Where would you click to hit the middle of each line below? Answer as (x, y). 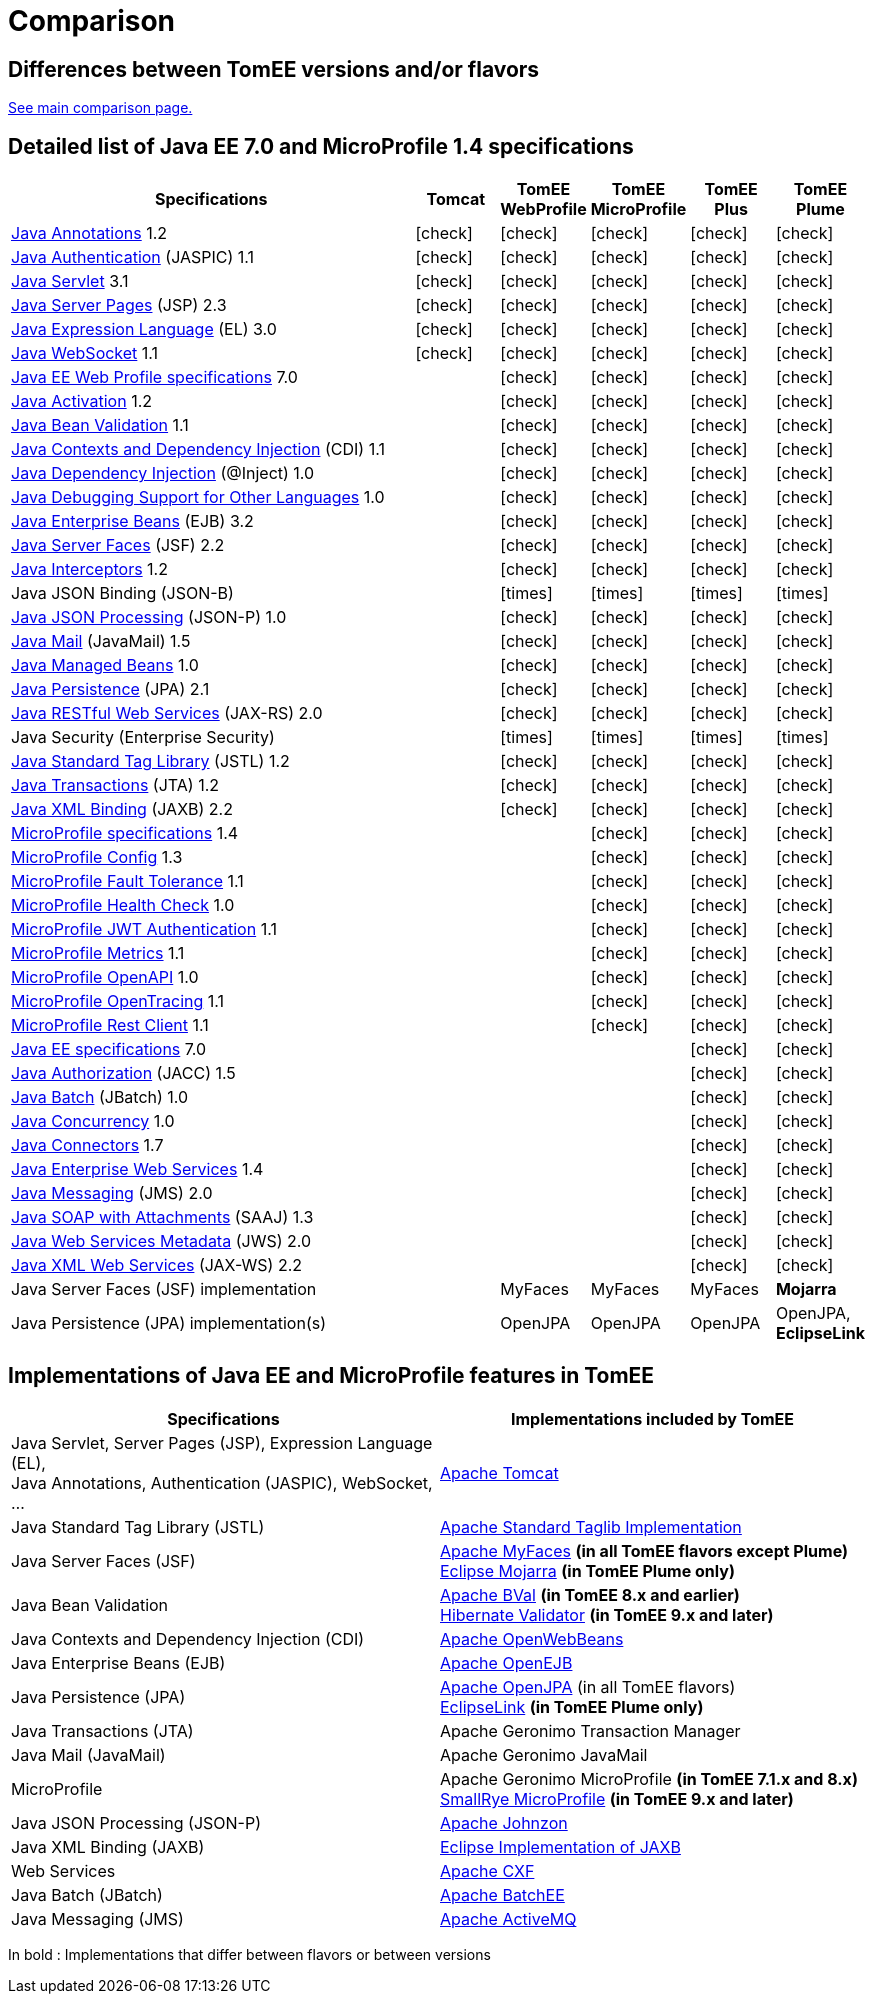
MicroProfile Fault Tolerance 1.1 (127, 881)
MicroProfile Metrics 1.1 (98, 953)
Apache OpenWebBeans (532, 1638)
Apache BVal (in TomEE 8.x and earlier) (590, 1594)
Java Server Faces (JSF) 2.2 (118, 545)
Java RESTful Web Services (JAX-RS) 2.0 (167, 713)
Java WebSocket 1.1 (85, 353)
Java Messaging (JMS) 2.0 (112, 1193)
